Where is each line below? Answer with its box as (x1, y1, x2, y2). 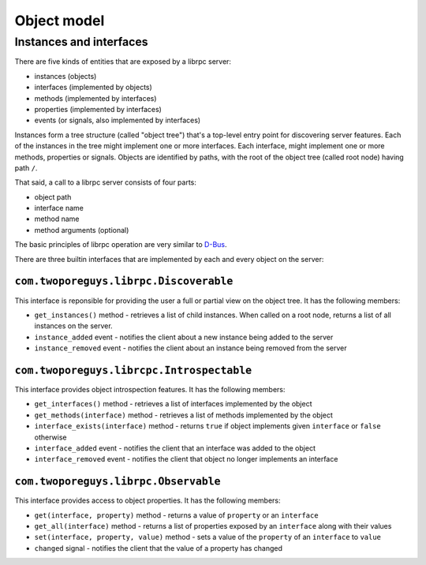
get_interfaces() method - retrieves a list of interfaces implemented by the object (34, 399, 312, 409)
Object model (14, 12, 105, 29)
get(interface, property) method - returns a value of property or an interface (34, 510, 319, 520)
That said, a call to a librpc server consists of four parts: (14, 178, 197, 187)
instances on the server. (34, 321, 114, 331)
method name (34, 214, 80, 224)
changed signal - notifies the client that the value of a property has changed (34, 543, 283, 552)
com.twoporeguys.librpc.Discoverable (14, 275, 234, 288)
